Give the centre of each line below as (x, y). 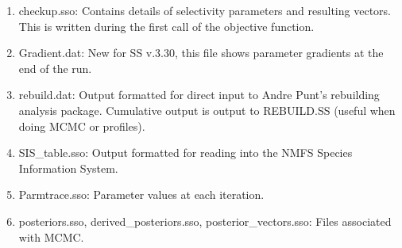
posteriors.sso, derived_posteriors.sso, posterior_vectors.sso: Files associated (205, 221)
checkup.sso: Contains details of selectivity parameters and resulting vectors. (205, 10)
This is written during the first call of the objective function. (166, 26)
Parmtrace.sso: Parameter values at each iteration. (141, 195)
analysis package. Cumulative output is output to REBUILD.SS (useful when (207, 110)
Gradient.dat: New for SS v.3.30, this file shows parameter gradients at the (201, 53)
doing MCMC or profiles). (82, 126)
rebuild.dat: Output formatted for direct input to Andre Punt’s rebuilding (199, 95)
